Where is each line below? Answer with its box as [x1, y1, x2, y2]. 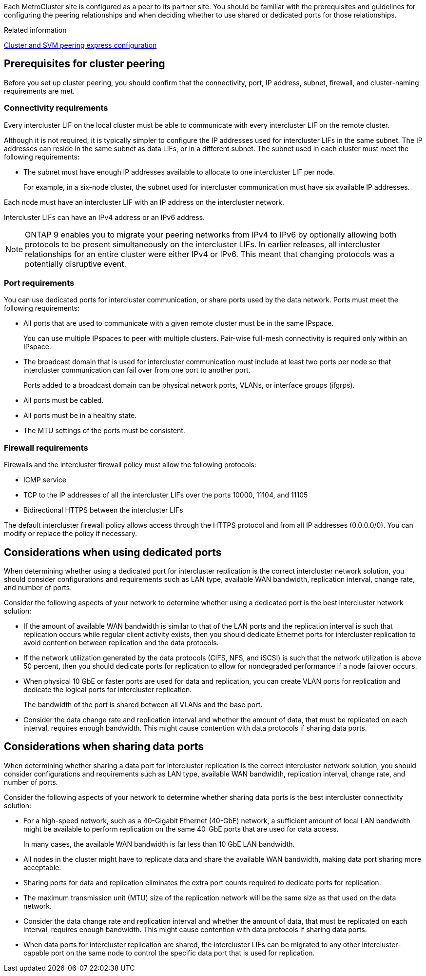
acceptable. [23, 863, 61, 872]
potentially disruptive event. [25, 259, 127, 269]
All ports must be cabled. [23, 396, 104, 405]
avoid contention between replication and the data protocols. [23, 638, 219, 647]
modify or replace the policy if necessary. [4, 529, 137, 538]
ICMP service [23, 476, 66, 484]
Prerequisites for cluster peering [4, 58, 165, 70]
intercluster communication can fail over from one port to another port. [23, 366, 251, 375]
